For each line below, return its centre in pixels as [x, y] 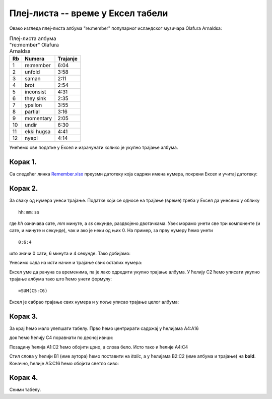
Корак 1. [23, 162]
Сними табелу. [25, 390]
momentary [38, 119]
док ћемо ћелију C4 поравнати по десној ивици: [61, 337]
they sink [35, 98]
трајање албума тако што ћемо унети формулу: [60, 279]
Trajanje [68, 59]
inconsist [35, 92]
